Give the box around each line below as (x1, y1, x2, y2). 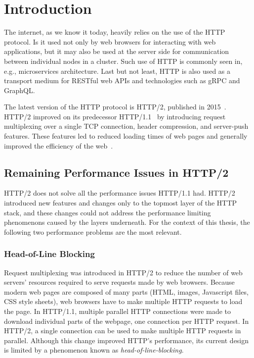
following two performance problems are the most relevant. (4, 226, 182, 237)
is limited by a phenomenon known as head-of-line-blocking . (4, 345, 184, 355)
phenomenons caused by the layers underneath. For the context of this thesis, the (4, 217, 250, 227)
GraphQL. (4, 85, 35, 95)
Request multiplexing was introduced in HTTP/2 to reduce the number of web (4, 267, 243, 277)
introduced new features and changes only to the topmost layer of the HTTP (4, 198, 237, 208)
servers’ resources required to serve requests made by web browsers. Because (4, 277, 235, 287)
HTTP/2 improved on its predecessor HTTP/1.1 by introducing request (4, 111, 226, 121)
